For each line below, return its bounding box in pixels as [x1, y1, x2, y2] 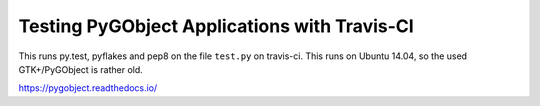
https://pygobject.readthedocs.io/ [18, 82, 158, 94]
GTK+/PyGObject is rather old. [18, 63, 144, 75]
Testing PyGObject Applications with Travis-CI [18, 15, 414, 37]
